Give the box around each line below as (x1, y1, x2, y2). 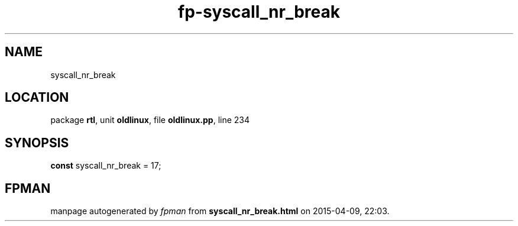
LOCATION (5, 90, 69, 105)
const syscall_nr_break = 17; (50, 160, 161, 171)
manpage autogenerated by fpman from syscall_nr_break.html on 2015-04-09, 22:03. (50, 206, 390, 217)
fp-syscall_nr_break (178, 2, 340, 22)
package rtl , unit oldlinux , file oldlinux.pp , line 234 (50, 115, 250, 125)
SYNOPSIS (5, 135, 69, 150)
